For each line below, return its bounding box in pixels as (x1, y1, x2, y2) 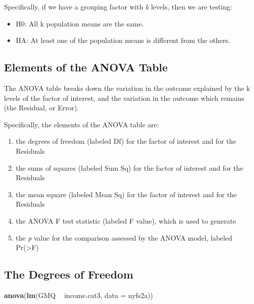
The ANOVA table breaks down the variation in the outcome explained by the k (4, 82, 251, 93)
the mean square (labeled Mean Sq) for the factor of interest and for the (15, 189, 237, 199)
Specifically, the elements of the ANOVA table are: (4, 119, 159, 129)
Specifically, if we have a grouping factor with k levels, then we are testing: (4, 1, 233, 11)
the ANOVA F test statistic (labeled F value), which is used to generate (15, 215, 236, 226)
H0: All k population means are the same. (15, 18, 144, 28)
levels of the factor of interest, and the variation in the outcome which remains (4, 92, 245, 103)
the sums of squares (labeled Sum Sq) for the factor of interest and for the (15, 162, 243, 173)
